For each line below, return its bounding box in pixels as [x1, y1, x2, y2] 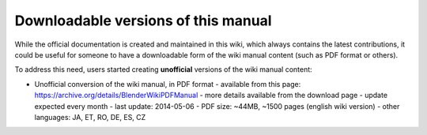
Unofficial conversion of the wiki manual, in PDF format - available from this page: [34, 79, 301, 88]
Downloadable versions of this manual [14, 12, 272, 29]
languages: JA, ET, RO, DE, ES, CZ [34, 112, 146, 122]
